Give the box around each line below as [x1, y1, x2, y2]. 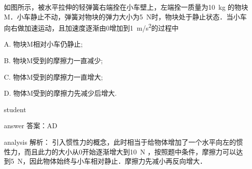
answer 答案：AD [4, 120, 57, 131]
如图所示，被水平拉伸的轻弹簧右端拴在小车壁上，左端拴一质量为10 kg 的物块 [4, 2, 249, 12]
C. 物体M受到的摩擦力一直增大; [4, 71, 103, 82]
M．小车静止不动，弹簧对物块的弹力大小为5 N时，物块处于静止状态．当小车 [4, 11, 247, 21]
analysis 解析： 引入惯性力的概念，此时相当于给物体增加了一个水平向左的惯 [4, 137, 243, 147]
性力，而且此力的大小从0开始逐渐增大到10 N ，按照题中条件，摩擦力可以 [4, 146, 236, 156]
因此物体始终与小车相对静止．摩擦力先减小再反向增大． [29, 156, 207, 166]
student [4, 104, 26, 114]
